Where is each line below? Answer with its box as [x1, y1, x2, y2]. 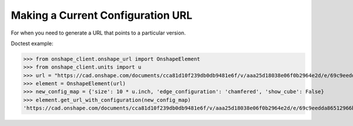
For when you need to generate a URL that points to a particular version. [11, 29, 186, 36]
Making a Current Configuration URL [11, 9, 192, 22]
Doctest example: [11, 40, 54, 47]
